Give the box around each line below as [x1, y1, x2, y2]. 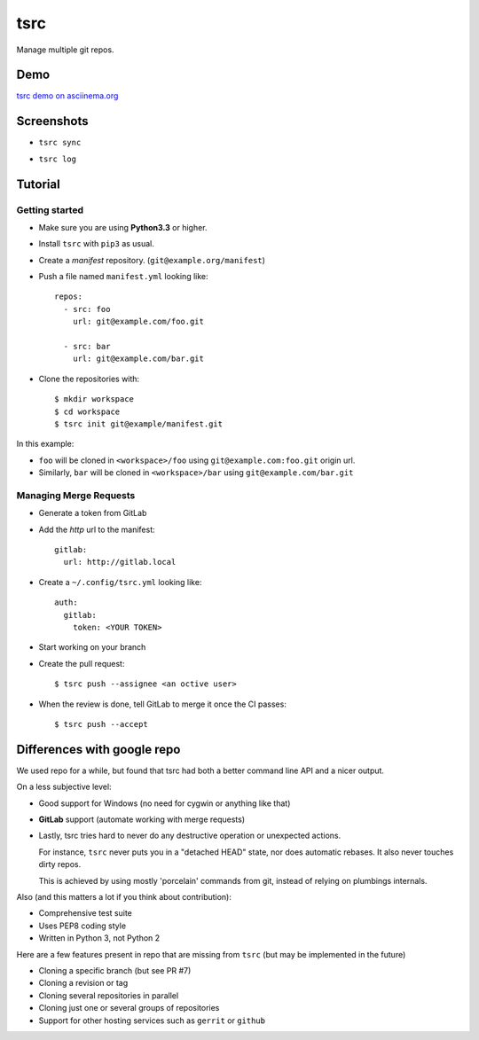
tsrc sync [38, 137, 82, 148]
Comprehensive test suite [38, 908, 133, 919]
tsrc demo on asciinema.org [16, 90, 119, 101]
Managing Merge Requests [16, 489, 136, 501]
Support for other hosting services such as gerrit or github [38, 1015, 266, 1026]
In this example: [16, 439, 75, 450]
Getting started [16, 204, 84, 216]
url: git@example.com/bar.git [72, 354, 204, 364]
